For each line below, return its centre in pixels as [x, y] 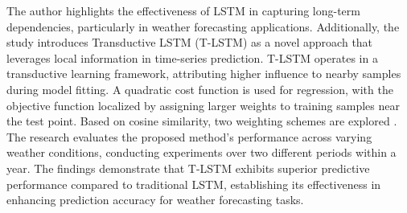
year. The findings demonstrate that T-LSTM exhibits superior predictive [188, 168]
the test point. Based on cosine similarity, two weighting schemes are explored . [202, 121]
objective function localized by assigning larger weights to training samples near [203, 105]
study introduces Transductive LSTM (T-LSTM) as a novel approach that [190, 42]
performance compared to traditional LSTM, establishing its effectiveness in [194, 184]
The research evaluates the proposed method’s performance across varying [189, 136]
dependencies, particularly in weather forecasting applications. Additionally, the [203, 26]
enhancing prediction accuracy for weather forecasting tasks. [155, 200]
